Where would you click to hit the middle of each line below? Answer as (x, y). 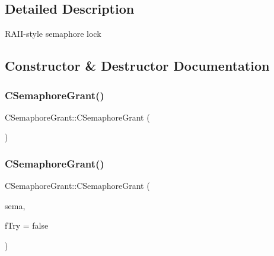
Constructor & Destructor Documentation (137, 66)
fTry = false (27, 225)
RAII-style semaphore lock (53, 34)
